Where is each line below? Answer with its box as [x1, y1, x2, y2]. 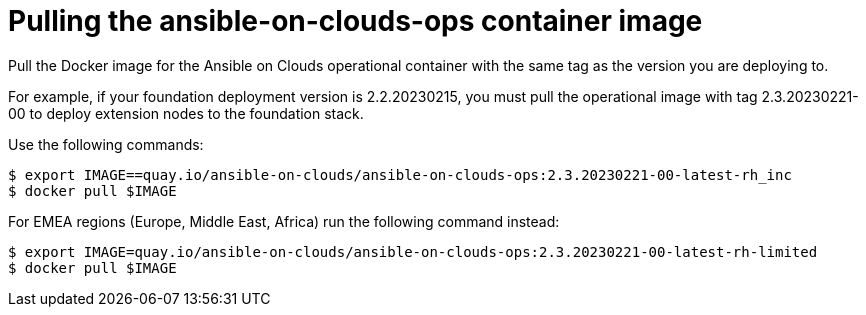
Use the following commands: [8, 135, 204, 153]
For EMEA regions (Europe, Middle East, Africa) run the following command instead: [8, 212, 560, 230]
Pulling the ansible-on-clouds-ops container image [8, 4, 703, 38]
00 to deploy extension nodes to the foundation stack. [8, 104, 364, 122]
